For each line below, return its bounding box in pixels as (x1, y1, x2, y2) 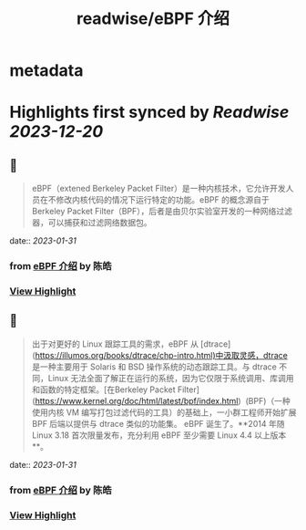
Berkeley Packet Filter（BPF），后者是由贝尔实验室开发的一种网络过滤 (31, 206, 293, 217)
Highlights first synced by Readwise (9, 102, 290, 123)
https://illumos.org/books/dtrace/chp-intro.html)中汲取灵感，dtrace (35, 349, 289, 360)
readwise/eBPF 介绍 (76, 8, 230, 29)
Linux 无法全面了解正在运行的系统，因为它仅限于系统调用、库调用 (47, 372, 294, 383)
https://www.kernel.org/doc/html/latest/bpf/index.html (35, 395, 239, 406)
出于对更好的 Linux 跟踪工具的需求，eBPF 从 (31, 338, 199, 349)
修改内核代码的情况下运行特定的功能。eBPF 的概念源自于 (56, 194, 270, 205)
